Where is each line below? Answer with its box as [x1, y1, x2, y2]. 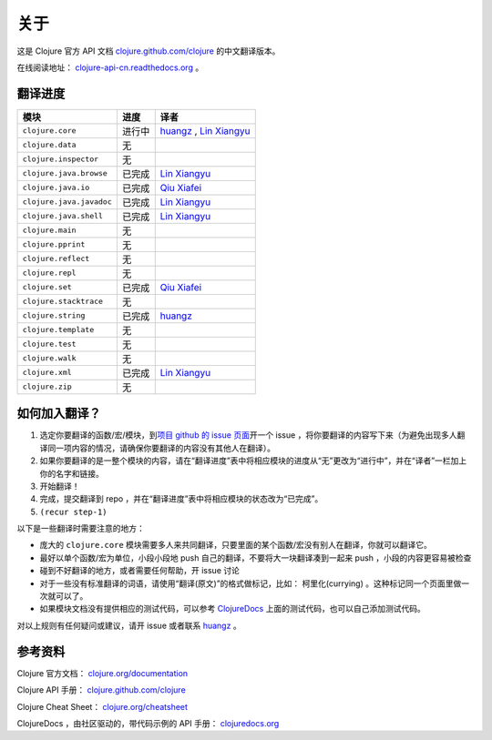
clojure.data [22, 140, 77, 150]
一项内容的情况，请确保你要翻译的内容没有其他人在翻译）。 [55, 442, 275, 453]
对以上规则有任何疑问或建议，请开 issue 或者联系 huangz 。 [16, 620, 241, 631]
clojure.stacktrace [22, 297, 104, 307]
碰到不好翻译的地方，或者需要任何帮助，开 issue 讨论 [39, 565, 241, 576]
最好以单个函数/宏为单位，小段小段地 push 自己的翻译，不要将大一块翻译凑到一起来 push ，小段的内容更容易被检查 [39, 552, 472, 563]
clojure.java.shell [22, 211, 104, 221]
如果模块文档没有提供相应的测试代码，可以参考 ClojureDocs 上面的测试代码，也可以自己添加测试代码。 [39, 603, 425, 614]
